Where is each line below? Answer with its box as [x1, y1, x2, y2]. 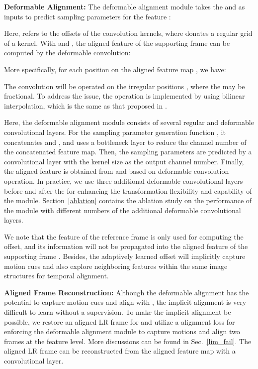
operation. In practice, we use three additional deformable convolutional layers [4, 175, 243, 186]
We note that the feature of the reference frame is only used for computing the [4, 231, 244, 242]
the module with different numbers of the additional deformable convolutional [4, 205, 241, 215]
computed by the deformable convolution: [4, 47, 131, 58]
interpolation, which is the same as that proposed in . [4, 100, 167, 111]
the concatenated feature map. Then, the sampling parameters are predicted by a [4, 146, 252, 157]
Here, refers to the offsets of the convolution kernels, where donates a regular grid [4, 28, 253, 38]
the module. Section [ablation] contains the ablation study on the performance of [4, 195, 252, 206]
